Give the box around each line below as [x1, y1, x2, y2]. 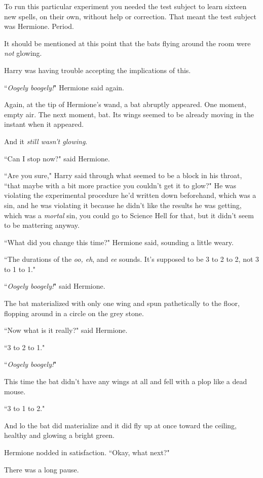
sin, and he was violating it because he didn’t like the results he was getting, [4, 199, 242, 210]
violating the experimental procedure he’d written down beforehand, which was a [4, 190, 256, 200]
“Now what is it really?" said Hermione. [4, 325, 128, 335]
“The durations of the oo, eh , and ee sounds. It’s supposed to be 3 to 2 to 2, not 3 [4, 254, 259, 264]
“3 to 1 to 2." [4, 403, 45, 414]
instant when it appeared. [4, 119, 84, 129]
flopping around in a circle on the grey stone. [4, 308, 144, 318]
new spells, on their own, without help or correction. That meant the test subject [4, 11, 256, 21]
